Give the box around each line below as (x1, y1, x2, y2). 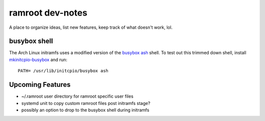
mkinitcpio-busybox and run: (9, 57, 68, 62)
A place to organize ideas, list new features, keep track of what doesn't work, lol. (9, 24, 173, 30)
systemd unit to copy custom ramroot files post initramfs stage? (21, 100, 151, 106)
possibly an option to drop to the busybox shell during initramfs (21, 107, 150, 113)
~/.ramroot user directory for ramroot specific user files (21, 93, 133, 100)
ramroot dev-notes (9, 7, 88, 18)
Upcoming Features (9, 81, 71, 89)
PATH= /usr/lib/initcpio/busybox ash (18, 68, 109, 74)
